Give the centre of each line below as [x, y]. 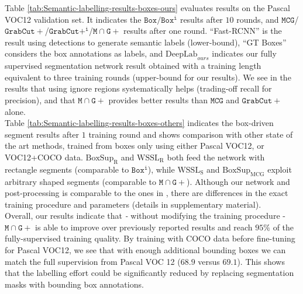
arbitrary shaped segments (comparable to [80, 181]
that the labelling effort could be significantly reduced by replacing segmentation [149, 273]
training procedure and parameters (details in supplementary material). [133, 204]
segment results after [42, 134]
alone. [15, 111]
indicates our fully [244, 53]
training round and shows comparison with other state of [191, 134]
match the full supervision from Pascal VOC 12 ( [93, 261]
